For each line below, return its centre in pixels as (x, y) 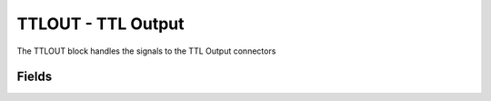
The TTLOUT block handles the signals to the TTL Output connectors (146, 51)
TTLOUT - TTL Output (100, 24)
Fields (35, 77)
